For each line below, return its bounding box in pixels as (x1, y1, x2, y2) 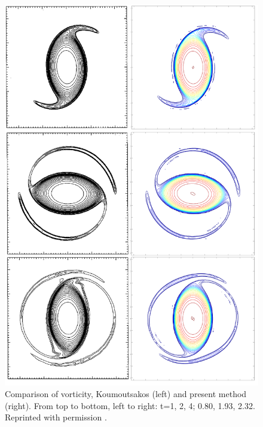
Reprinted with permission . (5, 411, 107, 423)
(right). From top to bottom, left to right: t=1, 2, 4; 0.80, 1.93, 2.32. (5, 399, 255, 411)
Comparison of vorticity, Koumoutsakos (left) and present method (5, 388, 247, 400)
